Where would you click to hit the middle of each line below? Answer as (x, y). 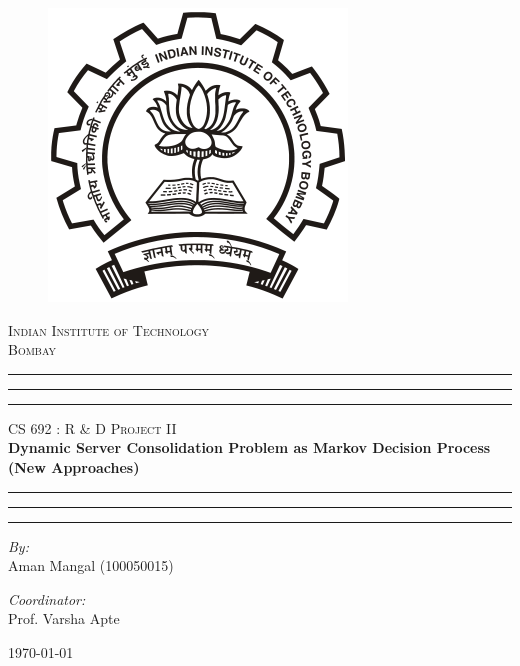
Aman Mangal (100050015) (91, 565)
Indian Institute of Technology (109, 329)
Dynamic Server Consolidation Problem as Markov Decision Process (249, 447)
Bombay (32, 349)
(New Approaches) (74, 466)
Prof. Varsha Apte (64, 618)
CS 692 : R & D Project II (92, 427)
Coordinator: (47, 598)
